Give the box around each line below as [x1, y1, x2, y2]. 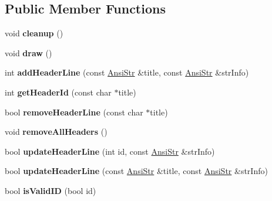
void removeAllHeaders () [5, 125, 108, 138]
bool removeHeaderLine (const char [5, 105, 143, 118]
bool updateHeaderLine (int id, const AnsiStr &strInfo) [5, 145, 215, 157]
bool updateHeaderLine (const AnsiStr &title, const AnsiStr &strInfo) [5, 165, 268, 177]
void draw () [5, 46, 52, 59]
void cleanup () [5, 27, 63, 39]
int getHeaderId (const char [5, 86, 112, 98]
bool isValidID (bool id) [5, 184, 96, 196]
